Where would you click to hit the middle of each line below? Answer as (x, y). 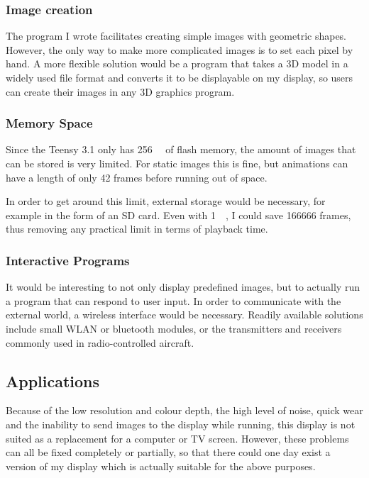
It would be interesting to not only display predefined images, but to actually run (183, 287)
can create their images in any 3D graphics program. (120, 91)
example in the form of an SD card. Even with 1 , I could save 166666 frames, (178, 215)
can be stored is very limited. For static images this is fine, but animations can (177, 163)
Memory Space (49, 123)
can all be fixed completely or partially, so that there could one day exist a (168, 452)
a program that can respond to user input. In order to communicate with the (174, 300)
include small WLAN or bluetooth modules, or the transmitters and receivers (174, 328)
